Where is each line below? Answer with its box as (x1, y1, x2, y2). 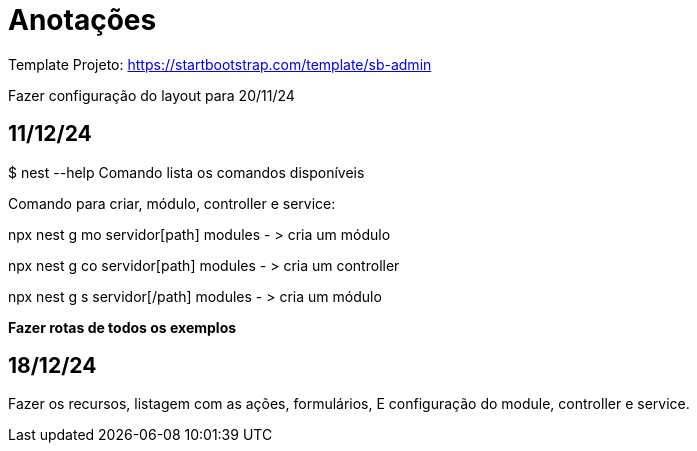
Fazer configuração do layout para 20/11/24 (8, 86, 295, 104)
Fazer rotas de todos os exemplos (8, 318, 237, 336)
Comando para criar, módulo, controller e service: (8, 194, 336, 212)
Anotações (8, 3, 157, 37)
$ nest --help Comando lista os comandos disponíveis (8, 163, 365, 181)
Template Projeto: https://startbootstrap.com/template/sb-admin (8, 55, 432, 73)
